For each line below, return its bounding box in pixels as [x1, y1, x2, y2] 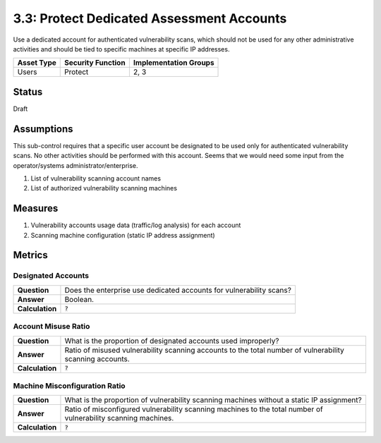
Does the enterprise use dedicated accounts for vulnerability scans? [64, 285, 292, 295]
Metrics [13, 249, 49, 261]
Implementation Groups [133, 58, 214, 68]
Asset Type [17, 58, 56, 68]
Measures [13, 202, 59, 214]
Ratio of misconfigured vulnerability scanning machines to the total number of [64, 404, 324, 414]
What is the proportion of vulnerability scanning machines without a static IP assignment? [64, 395, 363, 405]
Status [13, 85, 43, 98]
